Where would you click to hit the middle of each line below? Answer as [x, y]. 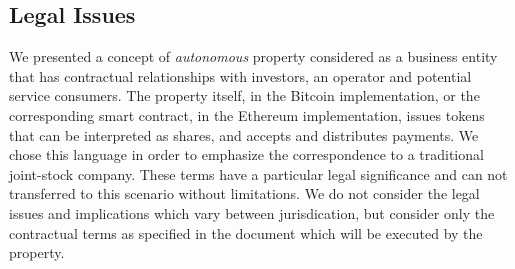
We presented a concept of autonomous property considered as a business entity [253, 56]
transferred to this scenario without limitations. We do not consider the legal [244, 193]
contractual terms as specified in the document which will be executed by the [246, 232]
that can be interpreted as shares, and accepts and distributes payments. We [244, 134]
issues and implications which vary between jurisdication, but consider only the [252, 212]
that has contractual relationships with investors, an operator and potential [240, 75]
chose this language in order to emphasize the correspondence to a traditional [246, 154]
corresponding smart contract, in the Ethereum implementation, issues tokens [247, 114]
